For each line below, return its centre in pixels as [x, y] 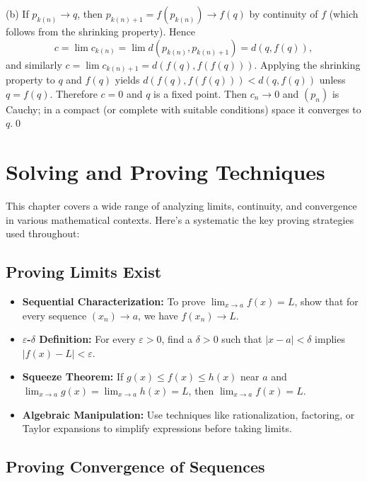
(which [344, 13]
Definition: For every [87, 339]
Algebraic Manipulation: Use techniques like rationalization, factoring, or [188, 414]
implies [330, 339]
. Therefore [74, 93]
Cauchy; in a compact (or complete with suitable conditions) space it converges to [183, 109]
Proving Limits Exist [84, 272]
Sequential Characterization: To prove [114, 301]
